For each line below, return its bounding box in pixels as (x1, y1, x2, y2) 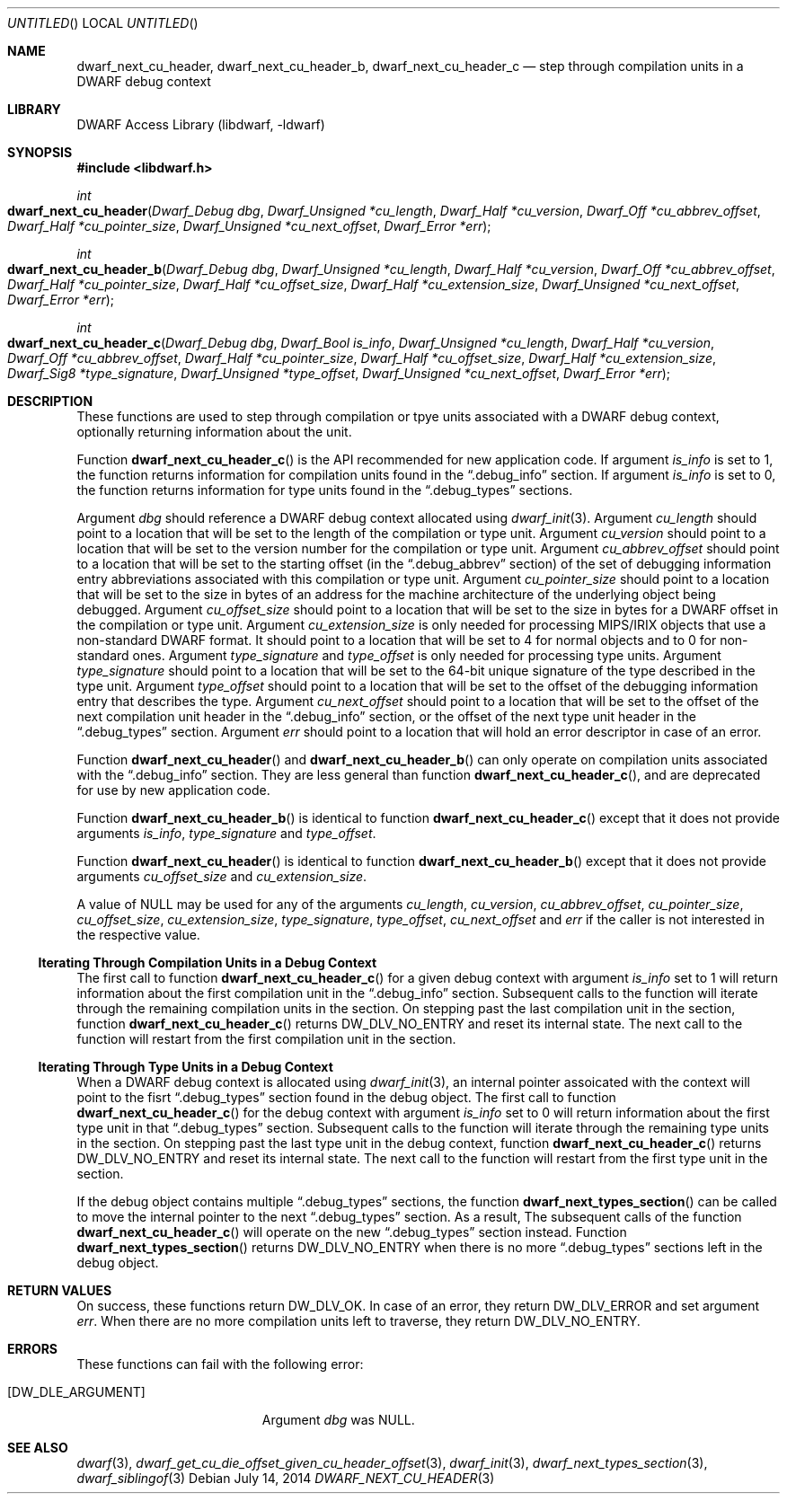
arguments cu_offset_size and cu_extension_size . (76, 869, 367, 884)
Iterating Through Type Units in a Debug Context (38, 1059, 333, 1074)
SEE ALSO (7, 1440, 68, 1455)
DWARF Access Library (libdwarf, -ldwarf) (76, 117, 325, 132)
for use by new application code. (76, 782, 270, 798)
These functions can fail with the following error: (76, 1356, 364, 1372)
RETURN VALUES (7, 1283, 112, 1298)
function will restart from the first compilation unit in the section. (76, 1031, 456, 1046)
